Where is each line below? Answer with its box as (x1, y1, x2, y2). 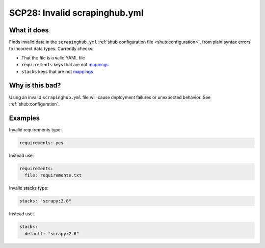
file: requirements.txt (25, 173, 82, 178)
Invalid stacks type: (9, 185, 49, 191)
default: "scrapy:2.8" (25, 231, 79, 236)
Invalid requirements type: (9, 126, 62, 132)
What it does (9, 26, 49, 34)
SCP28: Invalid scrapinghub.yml (9, 7, 144, 18)
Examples (9, 114, 40, 122)
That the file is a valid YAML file (21, 54, 85, 61)
